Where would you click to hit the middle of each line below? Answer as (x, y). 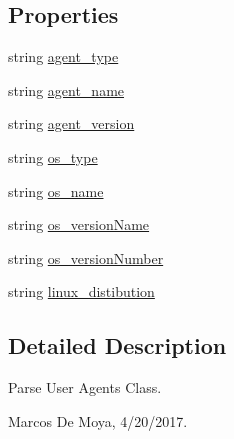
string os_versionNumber (86, 257)
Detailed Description (117, 345)
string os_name (56, 190)
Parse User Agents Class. (85, 387)
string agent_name (66, 89)
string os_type (53, 156)
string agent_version (71, 123)
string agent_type (63, 56)
